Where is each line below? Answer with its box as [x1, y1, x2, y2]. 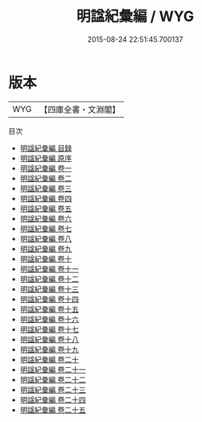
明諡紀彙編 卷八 [19, 234, 72, 243]
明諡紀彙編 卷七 [19, 223, 72, 234]
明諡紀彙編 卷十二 [19, 274, 79, 283]
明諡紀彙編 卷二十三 [19, 384, 86, 395]
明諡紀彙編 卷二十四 [19, 395, 86, 404]
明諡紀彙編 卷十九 [19, 344, 79, 354]
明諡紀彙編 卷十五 [19, 304, 79, 314]
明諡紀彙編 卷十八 [19, 334, 79, 344]
